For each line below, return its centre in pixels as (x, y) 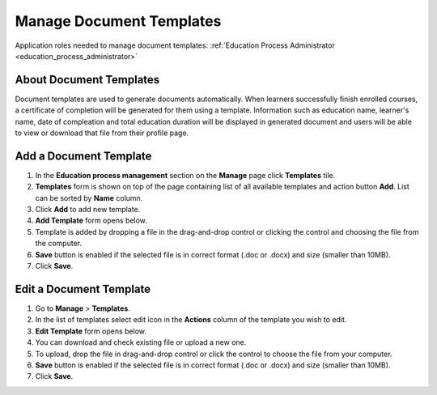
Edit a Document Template (83, 289)
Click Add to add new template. (88, 210)
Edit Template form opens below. (91, 331)
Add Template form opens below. (91, 221)
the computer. (59, 244)
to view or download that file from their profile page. (102, 133)
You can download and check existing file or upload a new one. (141, 342)
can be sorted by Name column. (89, 197)
